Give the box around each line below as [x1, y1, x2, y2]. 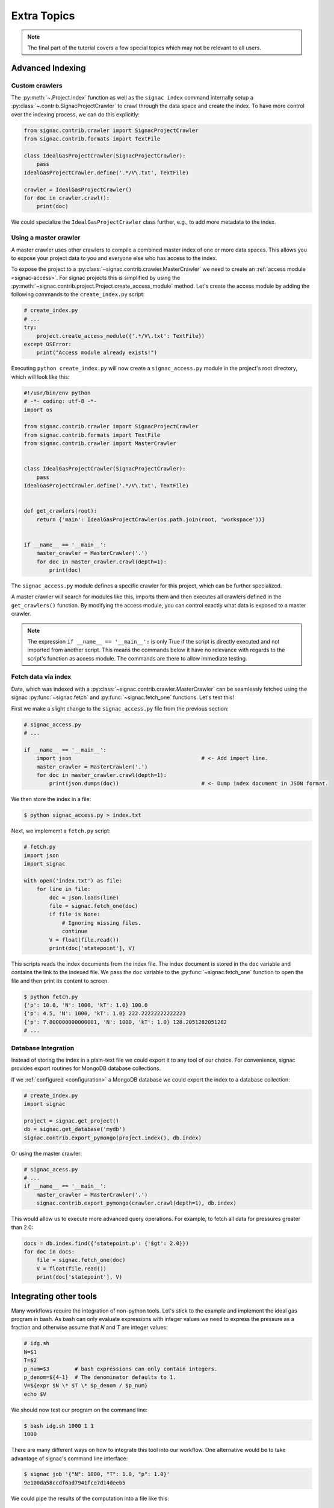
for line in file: [36, 885, 91, 893]
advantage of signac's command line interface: [11, 1454, 128, 1462]
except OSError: [23, 341, 72, 347]
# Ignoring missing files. [61, 919, 141, 926]
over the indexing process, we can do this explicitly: [11, 110, 140, 118]
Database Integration [11, 1044, 75, 1052]
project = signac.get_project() [23, 1117, 120, 1124]
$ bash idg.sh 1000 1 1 [23, 1422, 94, 1429]
